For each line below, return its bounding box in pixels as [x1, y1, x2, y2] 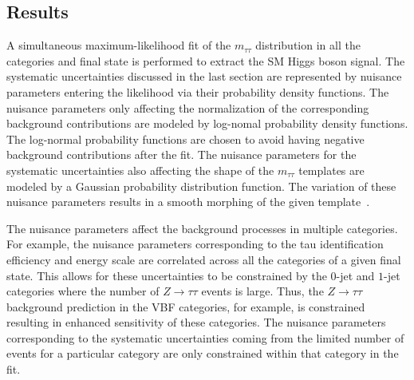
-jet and [336, 267, 375, 283]
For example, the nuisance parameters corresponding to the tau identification [6, 236, 384, 252]
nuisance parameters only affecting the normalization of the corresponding [6, 99, 369, 116]
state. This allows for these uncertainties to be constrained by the [6, 267, 327, 283]
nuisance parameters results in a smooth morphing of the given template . [6, 193, 370, 210]
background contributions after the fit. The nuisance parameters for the [6, 146, 357, 163]
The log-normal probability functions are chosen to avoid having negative [6, 130, 365, 147]
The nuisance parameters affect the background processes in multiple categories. [6, 220, 398, 236]
